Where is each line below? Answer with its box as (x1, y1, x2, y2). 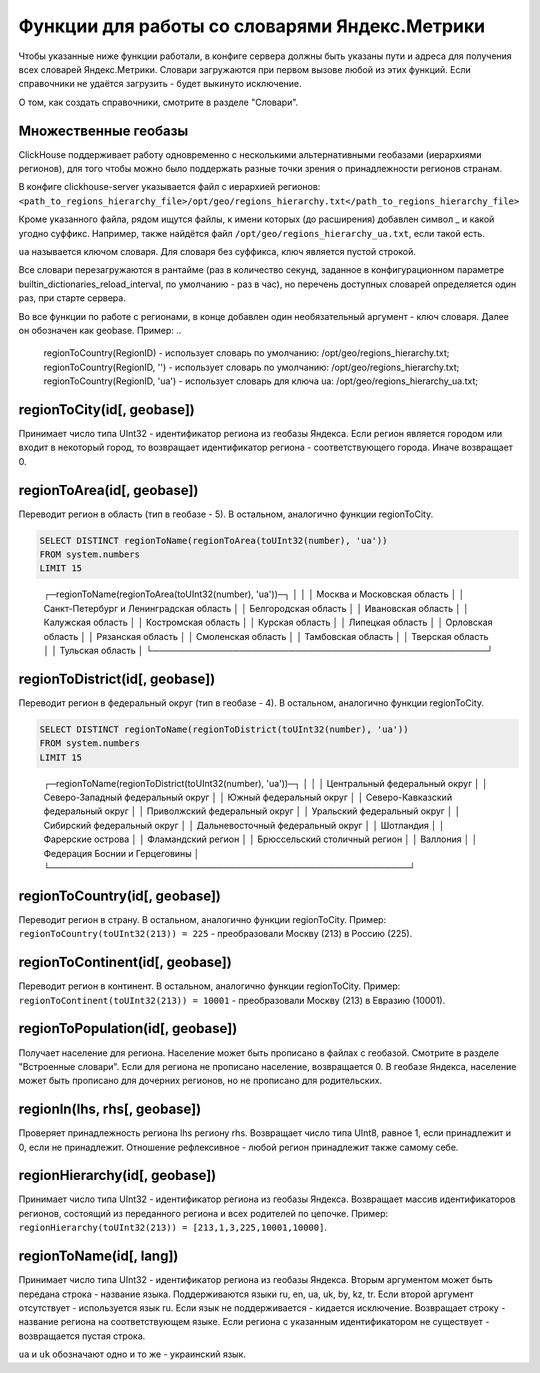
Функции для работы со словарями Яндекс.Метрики (18, 15, 485, 37)
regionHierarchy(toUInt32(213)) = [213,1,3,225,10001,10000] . (18, 1221, 327, 1234)
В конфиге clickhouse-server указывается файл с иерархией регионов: (18, 181, 321, 193)
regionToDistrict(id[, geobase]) (18, 670, 216, 687)
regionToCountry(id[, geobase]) (18, 887, 222, 904)
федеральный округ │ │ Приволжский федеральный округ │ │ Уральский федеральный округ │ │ (43, 805, 461, 817)
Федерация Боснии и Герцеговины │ (43, 847, 200, 859)
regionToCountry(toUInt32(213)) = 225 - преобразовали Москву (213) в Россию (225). (18, 928, 413, 940)
